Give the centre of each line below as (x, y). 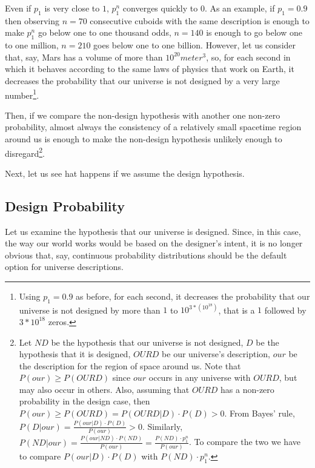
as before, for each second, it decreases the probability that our (193, 296)
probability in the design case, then (85, 401)
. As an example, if (240, 8)
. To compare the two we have (245, 442)
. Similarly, (162, 426)
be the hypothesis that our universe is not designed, (147, 342)
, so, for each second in (248, 57)
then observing (32, 20)
